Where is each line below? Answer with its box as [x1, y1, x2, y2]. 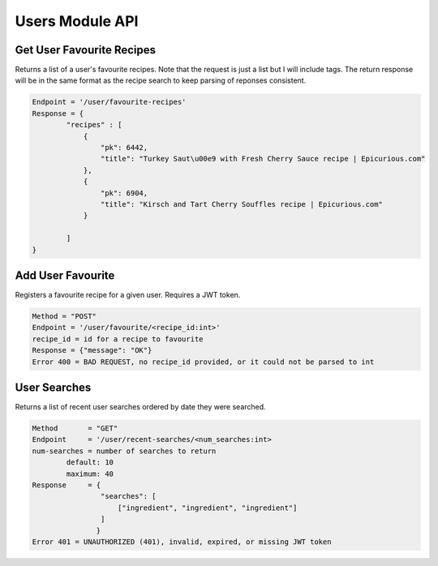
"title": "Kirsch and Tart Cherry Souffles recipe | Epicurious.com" [100, 199, 383, 208]
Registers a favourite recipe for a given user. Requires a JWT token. [15, 290, 241, 300]
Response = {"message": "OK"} [32, 345, 152, 355]
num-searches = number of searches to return [32, 446, 217, 456]
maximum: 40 [66, 469, 114, 478]
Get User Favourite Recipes [15, 43, 156, 57]
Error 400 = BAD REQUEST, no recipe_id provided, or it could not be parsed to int [32, 357, 375, 367]
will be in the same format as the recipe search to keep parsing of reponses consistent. [15, 75, 307, 85]
